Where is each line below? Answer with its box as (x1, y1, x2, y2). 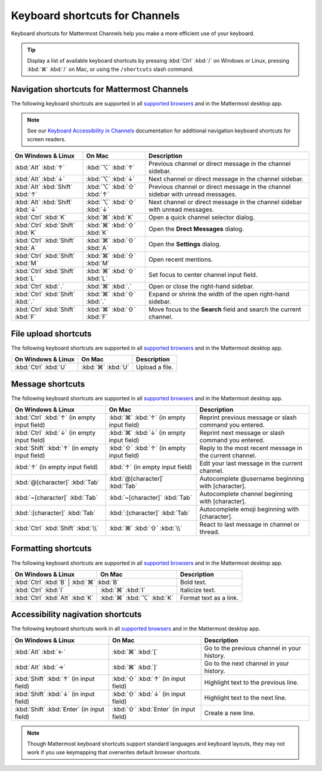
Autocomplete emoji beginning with (199, 505, 299, 513)
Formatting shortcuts (11, 543, 92, 554)
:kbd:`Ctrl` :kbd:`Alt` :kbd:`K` (14, 593, 94, 602)
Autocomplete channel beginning (199, 490, 293, 498)
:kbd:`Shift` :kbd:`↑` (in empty (14, 444, 98, 452)
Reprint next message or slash (199, 429, 285, 436)
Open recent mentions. (148, 255, 213, 264)
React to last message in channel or (199, 521, 300, 528)
